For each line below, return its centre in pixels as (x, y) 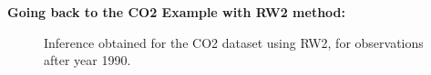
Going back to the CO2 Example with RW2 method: (177, 12)
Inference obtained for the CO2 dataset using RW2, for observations (234, 42)
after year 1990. (87, 60)
